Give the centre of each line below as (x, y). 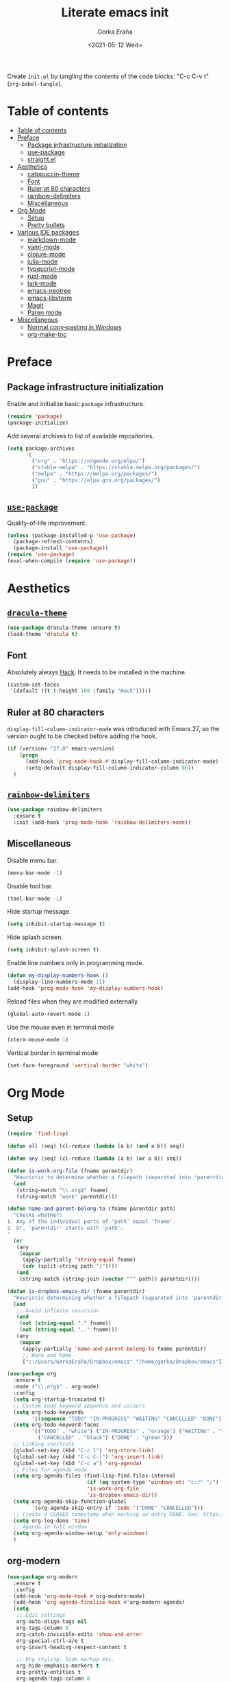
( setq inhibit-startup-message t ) (56, 924)
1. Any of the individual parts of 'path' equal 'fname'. (91, 1222)
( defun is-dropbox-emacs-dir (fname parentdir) (76, 1291)
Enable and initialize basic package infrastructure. (76, 403)
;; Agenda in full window (50, 1527)
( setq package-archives (41, 448)
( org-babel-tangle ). (35, 83)
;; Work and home (47, 1355)
